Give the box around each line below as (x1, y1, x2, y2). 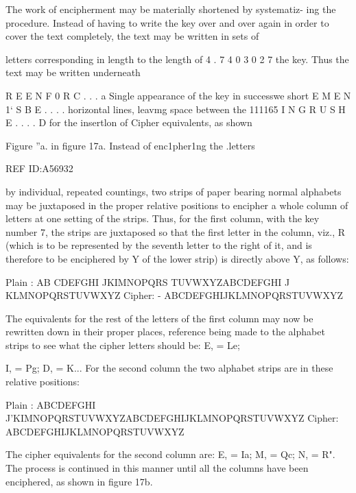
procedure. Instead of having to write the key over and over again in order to (5, 15, 329, 29)
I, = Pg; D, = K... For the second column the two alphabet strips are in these (5, 361, 333, 375)
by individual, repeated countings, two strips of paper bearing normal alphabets (5, 184, 342, 198)
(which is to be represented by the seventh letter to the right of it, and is (5, 238, 312, 252)
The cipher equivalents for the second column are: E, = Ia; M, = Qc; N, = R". (5, 447, 335, 461)
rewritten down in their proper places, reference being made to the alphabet (5, 324, 325, 339)
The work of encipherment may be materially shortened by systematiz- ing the (5, 2, 336, 16)
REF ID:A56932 (5, 161, 73, 176)
